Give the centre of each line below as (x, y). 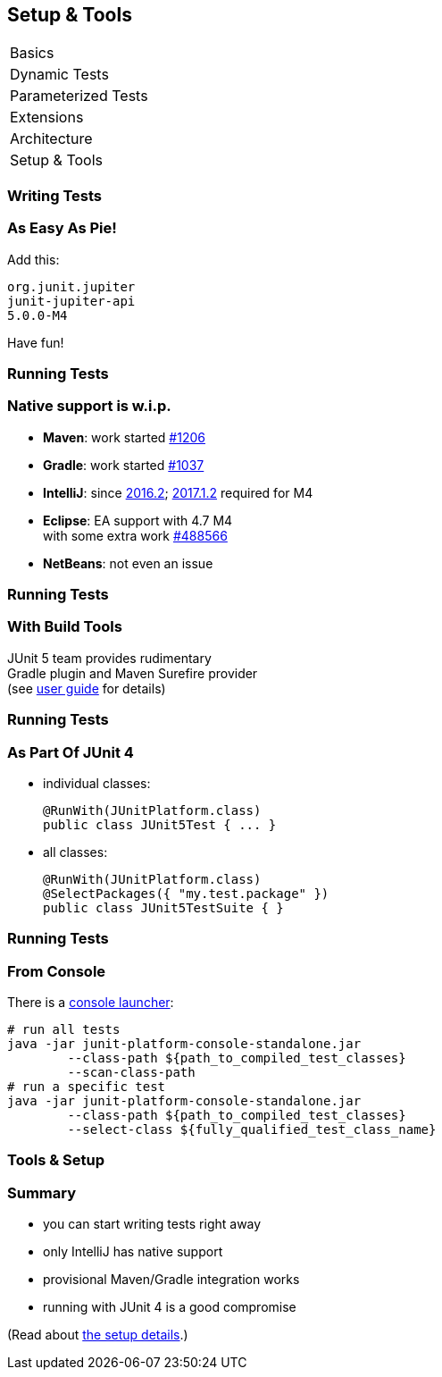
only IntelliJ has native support (133, 1252)
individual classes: (97, 783)
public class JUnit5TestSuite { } (163, 907)
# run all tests (64, 1030)
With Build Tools (65, 627)
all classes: (75, 852)
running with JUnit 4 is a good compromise (170, 1307)
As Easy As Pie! (62, 228)
